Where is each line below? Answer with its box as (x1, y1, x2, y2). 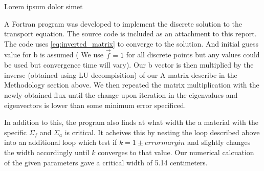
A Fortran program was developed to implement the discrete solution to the (4, 18, 242, 29)
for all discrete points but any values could (126, 49, 260, 60)
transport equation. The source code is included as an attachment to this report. (4, 28, 257, 39)
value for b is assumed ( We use (4, 49, 103, 60)
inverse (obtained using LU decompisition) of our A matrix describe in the (4, 69, 237, 80)
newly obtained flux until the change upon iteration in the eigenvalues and (4, 89, 238, 100)
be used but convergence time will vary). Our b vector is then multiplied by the (4, 59, 254, 70)
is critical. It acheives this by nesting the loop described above (64, 126, 260, 137)
